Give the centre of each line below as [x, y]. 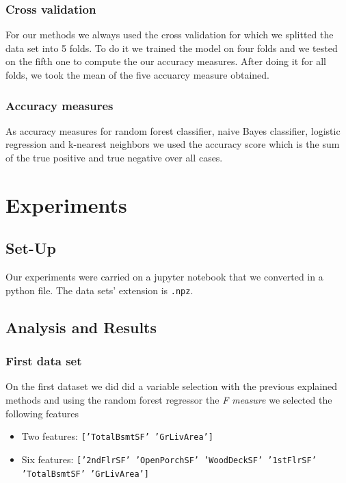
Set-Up [31, 248]
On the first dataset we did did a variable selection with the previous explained [171, 386]
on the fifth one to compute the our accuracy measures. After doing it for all [166, 61]
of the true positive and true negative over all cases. [114, 157]
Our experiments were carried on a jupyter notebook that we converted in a [164, 277]
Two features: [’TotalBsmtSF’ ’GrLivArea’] [117, 436]
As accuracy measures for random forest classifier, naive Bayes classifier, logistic [173, 130]
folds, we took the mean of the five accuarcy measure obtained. [137, 75]
